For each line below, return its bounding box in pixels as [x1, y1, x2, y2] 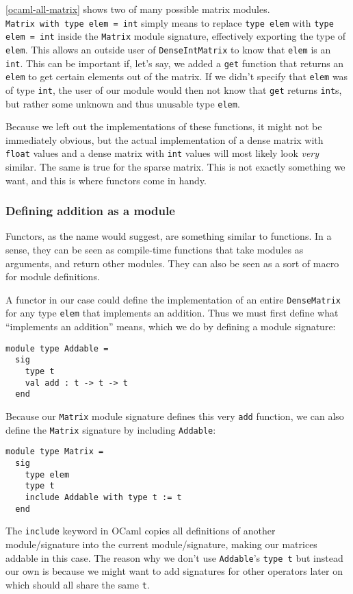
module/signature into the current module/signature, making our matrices [5, 536, 317, 551]
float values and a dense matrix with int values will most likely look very [5, 146, 319, 160]
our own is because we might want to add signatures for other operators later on [5, 564, 343, 578]
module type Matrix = [5, 447, 104, 457]
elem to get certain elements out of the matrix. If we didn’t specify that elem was [5, 69, 348, 84]
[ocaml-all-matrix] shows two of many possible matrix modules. [5, 2, 270, 16]
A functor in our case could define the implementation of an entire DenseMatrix [5, 292, 341, 306]
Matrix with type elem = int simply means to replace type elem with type [5, 15, 334, 29]
